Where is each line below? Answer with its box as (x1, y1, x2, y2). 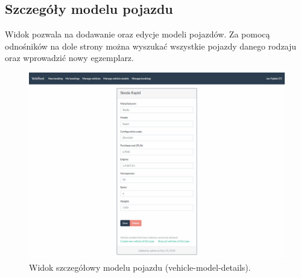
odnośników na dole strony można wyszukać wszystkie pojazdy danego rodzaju (5, 39, 297, 52)
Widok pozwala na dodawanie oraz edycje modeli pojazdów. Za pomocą (5, 28, 270, 40)
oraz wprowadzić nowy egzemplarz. (5, 51, 134, 64)
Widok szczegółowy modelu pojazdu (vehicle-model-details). (29, 261, 251, 274)
